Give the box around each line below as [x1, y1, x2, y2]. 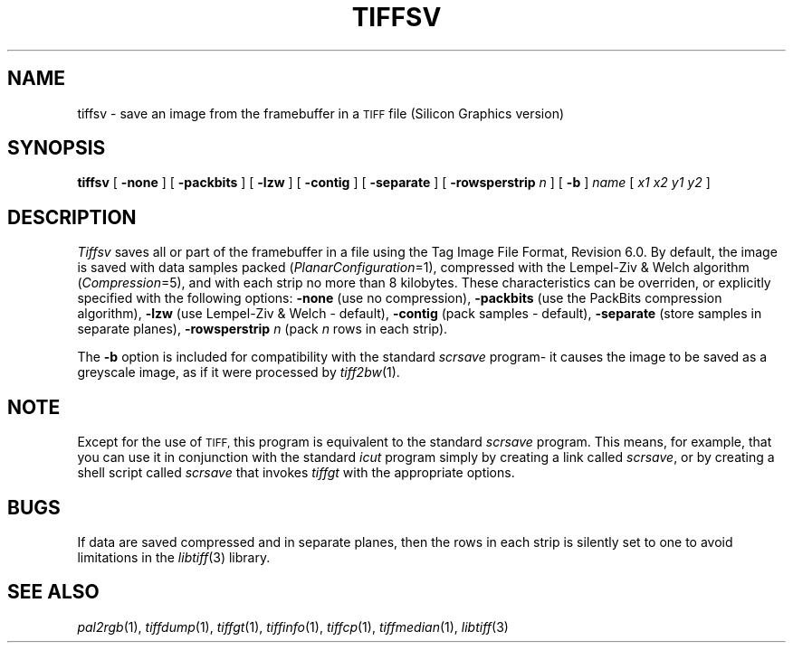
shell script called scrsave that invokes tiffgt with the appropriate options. [77, 465, 515, 481]
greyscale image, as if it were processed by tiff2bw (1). [77, 364, 400, 381]
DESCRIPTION [7, 205, 137, 229]
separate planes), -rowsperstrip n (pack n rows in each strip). [77, 321, 448, 337]
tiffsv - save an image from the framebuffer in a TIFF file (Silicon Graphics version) [77, 105, 565, 121]
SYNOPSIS [7, 137, 106, 160]
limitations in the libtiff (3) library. [77, 549, 271, 565]
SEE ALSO [7, 580, 100, 604]
